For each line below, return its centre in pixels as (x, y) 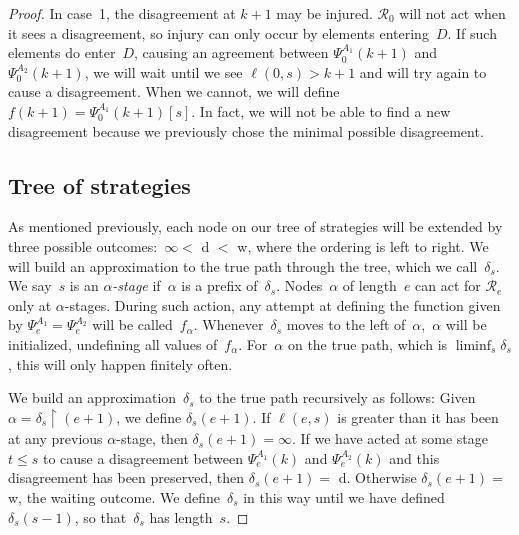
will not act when (452, 13)
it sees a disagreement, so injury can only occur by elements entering (218, 32)
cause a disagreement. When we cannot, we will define (174, 91)
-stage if (136, 285)
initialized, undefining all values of (113, 343)
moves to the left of (346, 324)
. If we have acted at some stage (390, 438)
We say (30, 285)
